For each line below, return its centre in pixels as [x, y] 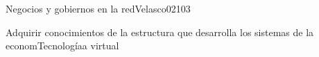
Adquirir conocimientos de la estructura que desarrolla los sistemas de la [160, 32]
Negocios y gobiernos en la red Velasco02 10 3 [98, 8]
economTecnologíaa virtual [62, 46]
